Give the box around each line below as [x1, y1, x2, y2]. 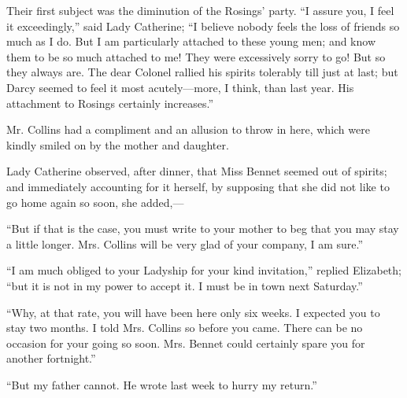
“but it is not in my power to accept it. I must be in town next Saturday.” [6, 277, 363, 293]
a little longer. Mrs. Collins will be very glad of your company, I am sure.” [6, 235, 364, 252]
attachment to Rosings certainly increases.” [6, 94, 214, 111]
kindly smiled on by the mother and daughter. [6, 136, 229, 153]
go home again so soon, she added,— [6, 193, 184, 210]
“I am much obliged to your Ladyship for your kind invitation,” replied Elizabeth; [6, 262, 401, 278]
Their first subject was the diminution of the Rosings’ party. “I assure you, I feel [6, 2, 394, 18]
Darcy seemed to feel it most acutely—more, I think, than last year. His [6, 79, 354, 95]
